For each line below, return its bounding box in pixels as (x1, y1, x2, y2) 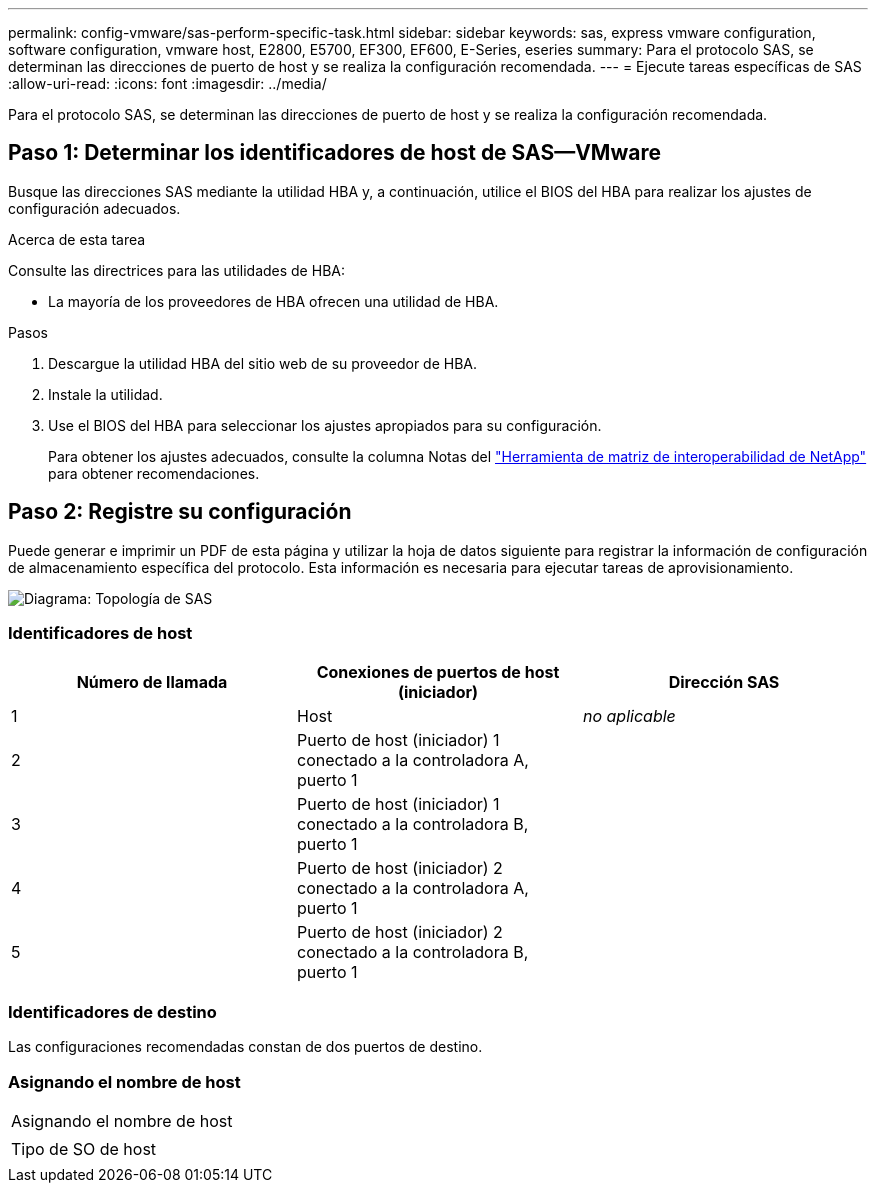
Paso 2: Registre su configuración (8, 499, 352, 525)
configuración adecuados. (8, 199, 181, 217)
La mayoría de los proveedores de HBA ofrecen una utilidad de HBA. (48, 292, 499, 310)
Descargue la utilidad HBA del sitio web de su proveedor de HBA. (48, 354, 478, 372)
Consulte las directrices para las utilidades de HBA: (8, 261, 345, 279)
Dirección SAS (668, 672, 780, 693)
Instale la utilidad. (48, 385, 163, 403)
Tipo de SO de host (11, 1138, 157, 1159)
